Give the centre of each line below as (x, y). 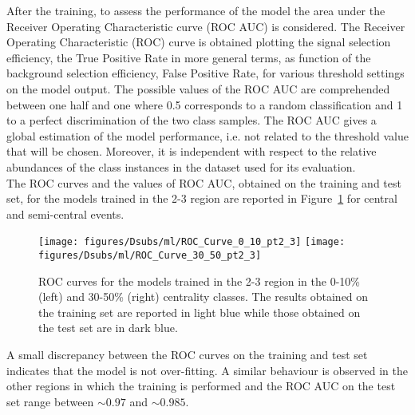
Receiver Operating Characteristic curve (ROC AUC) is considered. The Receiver (206, 26)
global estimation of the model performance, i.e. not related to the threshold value (207, 135)
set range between (50, 401)
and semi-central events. (65, 213)
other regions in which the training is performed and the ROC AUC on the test (201, 386)
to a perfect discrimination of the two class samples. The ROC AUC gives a (192, 120)
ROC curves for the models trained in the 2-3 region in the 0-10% (199, 281)
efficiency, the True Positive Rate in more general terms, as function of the (189, 57)
